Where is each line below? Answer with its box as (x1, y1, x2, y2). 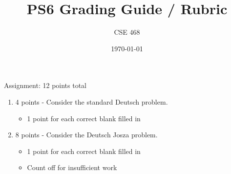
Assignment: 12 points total (4, 80, 87, 90)
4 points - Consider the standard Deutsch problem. (15, 96, 168, 107)
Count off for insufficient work (27, 162, 117, 173)
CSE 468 (114, 27, 140, 37)
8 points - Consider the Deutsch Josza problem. (15, 130, 158, 140)
